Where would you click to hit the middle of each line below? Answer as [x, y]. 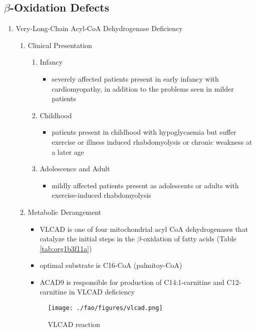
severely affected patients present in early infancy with [135, 78]
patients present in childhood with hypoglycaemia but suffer [144, 132]
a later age [68, 151]
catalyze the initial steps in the [87, 239]
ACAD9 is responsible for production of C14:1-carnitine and [132, 282]
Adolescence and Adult [75, 169]
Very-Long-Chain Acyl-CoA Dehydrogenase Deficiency [99, 28]
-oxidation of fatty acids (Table [189, 239]
